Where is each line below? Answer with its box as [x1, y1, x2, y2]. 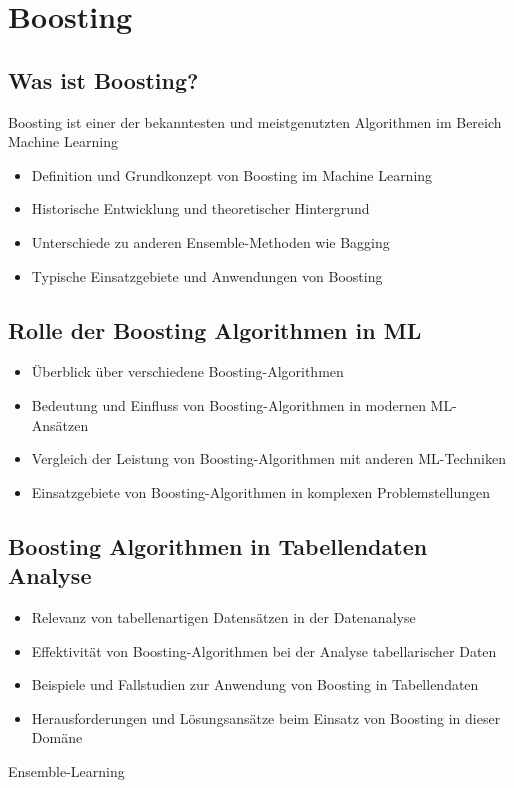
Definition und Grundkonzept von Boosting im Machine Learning [31, 164, 433, 185]
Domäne [31, 727, 83, 748]
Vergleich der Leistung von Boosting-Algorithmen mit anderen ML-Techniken [31, 448, 506, 469]
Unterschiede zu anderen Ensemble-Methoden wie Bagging [31, 231, 390, 252]
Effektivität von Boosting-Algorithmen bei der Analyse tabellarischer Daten [31, 640, 497, 661]
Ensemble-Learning [8, 760, 125, 781]
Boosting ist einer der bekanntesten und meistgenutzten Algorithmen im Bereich [8, 111, 502, 132]
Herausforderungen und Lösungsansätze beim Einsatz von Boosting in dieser [31, 707, 501, 728]
